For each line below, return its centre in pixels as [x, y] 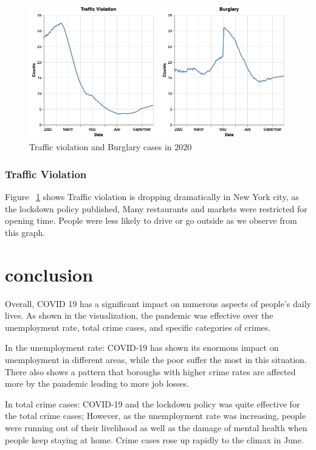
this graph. [25, 232]
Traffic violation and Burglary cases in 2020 [111, 147]
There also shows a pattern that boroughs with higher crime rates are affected [150, 371]
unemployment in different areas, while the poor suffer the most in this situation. [156, 360]
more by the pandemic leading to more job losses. [97, 383]
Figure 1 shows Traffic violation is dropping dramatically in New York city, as [152, 197]
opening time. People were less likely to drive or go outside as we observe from [151, 220]
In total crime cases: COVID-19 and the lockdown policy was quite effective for [153, 403]
